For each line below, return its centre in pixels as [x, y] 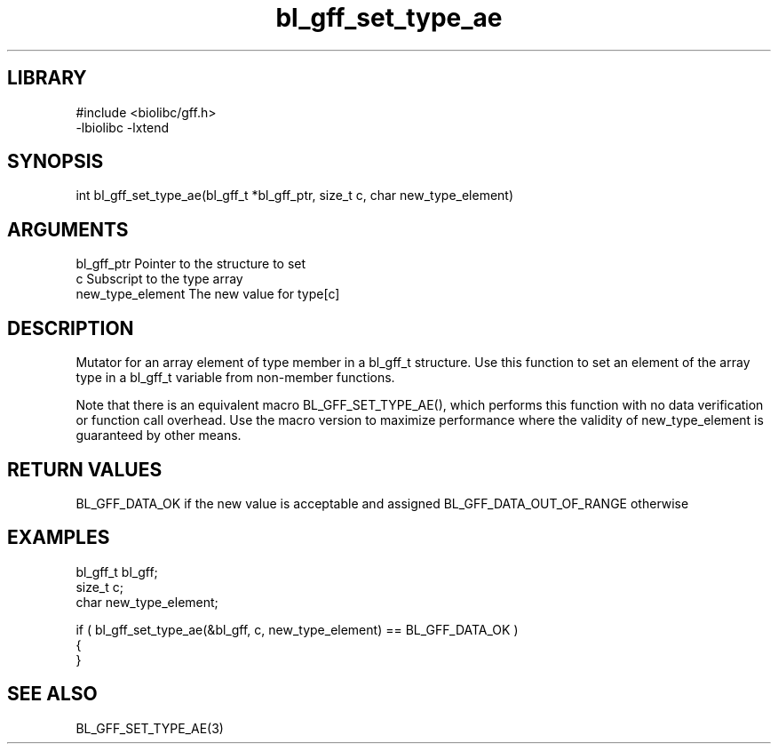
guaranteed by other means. [159, 435]
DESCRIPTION [71, 328]
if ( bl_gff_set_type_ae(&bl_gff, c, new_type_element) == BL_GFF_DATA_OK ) [297, 629]
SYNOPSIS [56, 162]
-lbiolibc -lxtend [123, 127]
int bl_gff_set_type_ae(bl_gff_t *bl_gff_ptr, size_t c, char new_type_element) [295, 196]
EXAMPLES [59, 538]
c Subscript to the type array [159, 279]
